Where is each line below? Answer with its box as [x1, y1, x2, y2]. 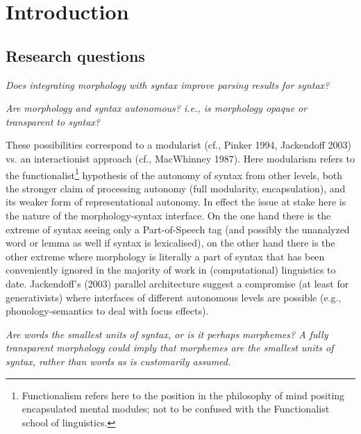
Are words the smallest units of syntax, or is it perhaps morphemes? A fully [6, 326, 328, 341]
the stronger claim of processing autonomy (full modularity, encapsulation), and [6, 181, 346, 195]
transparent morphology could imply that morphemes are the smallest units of [6, 340, 334, 355]
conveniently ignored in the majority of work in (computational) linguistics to [6, 262, 336, 277]
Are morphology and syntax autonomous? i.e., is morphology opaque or [6, 101, 308, 115]
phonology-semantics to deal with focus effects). [6, 303, 209, 318]
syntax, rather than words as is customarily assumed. [6, 353, 231, 368]
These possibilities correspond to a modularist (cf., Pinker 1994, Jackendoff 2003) [6, 137, 352, 152]
